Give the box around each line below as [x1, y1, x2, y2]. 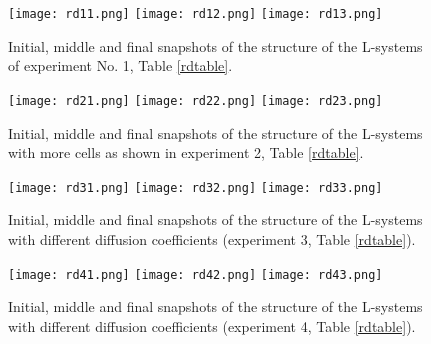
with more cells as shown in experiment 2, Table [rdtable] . [8, 142, 364, 163]
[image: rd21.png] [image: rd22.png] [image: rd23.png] [8, 93, 383, 108]
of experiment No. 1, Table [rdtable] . [8, 55, 233, 76]
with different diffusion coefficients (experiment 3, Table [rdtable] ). [8, 228, 416, 249]
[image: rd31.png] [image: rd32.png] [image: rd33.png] [8, 180, 383, 195]
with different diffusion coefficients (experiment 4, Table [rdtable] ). [8, 315, 416, 336]
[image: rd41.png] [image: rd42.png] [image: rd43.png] [8, 267, 383, 282]
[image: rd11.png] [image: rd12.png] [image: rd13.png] [8, 7, 383, 21]
